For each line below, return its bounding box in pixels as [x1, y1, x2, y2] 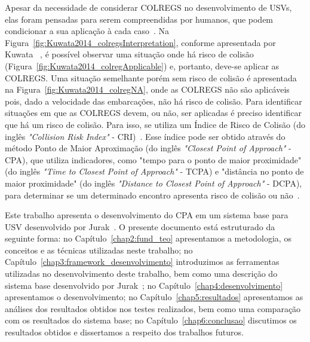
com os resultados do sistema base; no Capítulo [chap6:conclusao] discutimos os [5, 314, 297, 326]
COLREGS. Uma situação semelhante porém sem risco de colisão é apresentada [5, 71, 297, 84]
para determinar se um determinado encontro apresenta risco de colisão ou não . [5, 188, 300, 201]
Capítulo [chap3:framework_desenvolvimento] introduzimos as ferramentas [5, 255, 280, 268]
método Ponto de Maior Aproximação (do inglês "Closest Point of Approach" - [5, 142, 291, 154]
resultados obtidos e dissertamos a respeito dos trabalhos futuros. [5, 326, 244, 338]
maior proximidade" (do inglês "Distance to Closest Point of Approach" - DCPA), [5, 176, 302, 189]
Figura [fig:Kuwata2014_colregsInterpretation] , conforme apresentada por [5, 36, 276, 48]
